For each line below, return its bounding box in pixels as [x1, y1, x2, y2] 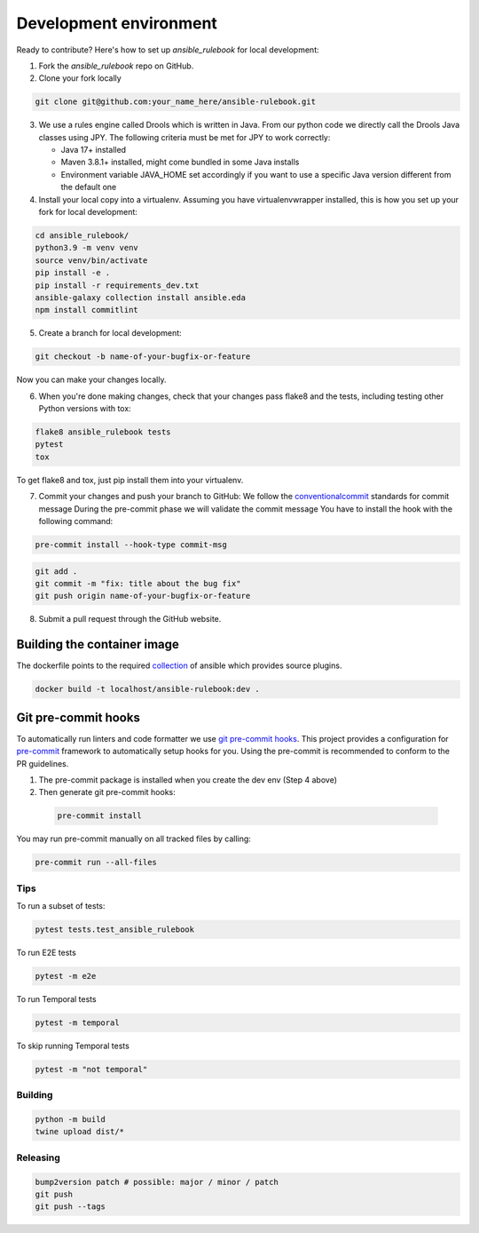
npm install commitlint [35, 305, 139, 315]
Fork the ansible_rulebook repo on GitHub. [38, 60, 194, 71]
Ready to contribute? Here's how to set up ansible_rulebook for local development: [16, 44, 319, 55]
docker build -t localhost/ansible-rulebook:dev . [35, 684, 261, 695]
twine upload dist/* [35, 1126, 124, 1137]
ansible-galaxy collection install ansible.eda [35, 292, 246, 302]
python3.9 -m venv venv [35, 243, 139, 253]
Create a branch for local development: [38, 328, 182, 338]
